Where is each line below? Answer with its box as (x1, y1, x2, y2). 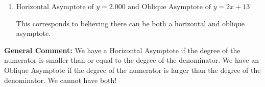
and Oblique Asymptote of (128, 4, 211, 11)
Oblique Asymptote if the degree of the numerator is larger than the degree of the (4, 64, 261, 75)
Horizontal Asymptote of (16, 4, 94, 11)
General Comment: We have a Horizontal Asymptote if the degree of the (4, 45, 240, 55)
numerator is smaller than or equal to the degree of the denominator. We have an (4, 55, 259, 65)
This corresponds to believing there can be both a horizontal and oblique (16, 18, 245, 28)
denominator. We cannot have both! (4, 74, 117, 85)
